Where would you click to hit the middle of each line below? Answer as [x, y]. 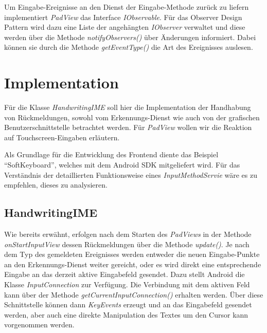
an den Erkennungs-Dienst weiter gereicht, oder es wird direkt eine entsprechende [133, 264]
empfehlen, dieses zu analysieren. [56, 185]
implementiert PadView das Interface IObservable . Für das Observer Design [123, 17]
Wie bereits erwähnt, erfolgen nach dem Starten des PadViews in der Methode [128, 234]
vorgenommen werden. [39, 325]
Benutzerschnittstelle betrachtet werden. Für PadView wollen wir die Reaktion [128, 127]
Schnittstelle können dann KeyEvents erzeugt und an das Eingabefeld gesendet [128, 304]
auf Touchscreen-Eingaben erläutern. [62, 137]
